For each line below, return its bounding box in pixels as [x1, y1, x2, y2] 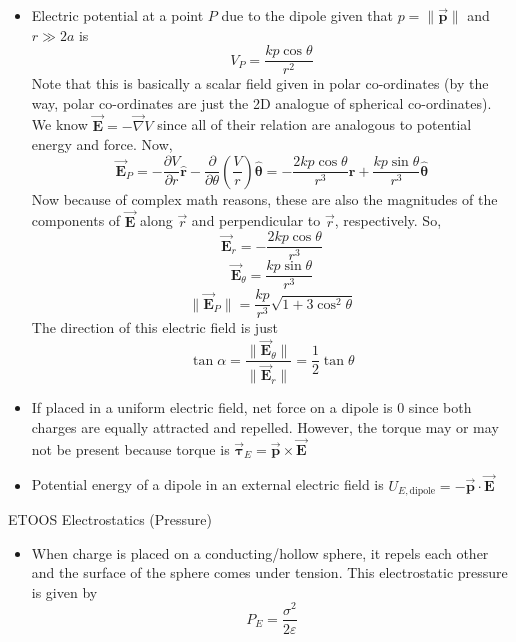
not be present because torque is [31, 438, 230, 459]
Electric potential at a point [31, 5, 204, 25]
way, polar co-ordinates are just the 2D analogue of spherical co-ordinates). [31, 92, 492, 113]
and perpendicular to [191, 210, 321, 231]
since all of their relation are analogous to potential [157, 114, 472, 135]
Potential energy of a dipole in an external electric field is [31, 474, 384, 495]
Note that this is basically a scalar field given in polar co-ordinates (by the [31, 73, 489, 94]
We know [31, 114, 88, 135]
